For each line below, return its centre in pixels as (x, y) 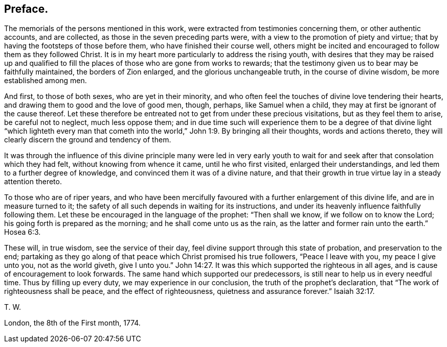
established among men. (46, 81)
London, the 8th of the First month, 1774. (72, 323)
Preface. (26, 9)
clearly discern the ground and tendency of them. (88, 140)
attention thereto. (33, 182)
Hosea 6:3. (23, 232)
